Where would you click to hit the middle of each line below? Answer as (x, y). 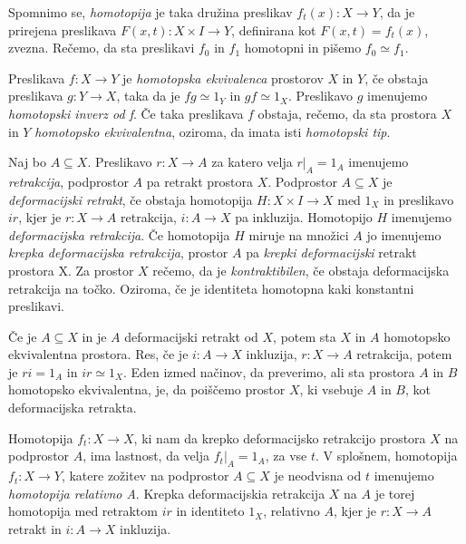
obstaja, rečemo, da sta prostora (347, 113)
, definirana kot (274, 29)
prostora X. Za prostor (71, 270)
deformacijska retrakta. (73, 408)
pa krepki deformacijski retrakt (331, 253)
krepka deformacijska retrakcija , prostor (118, 253)
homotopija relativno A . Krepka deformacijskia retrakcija (167, 493)
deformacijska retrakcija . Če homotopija (119, 234)
